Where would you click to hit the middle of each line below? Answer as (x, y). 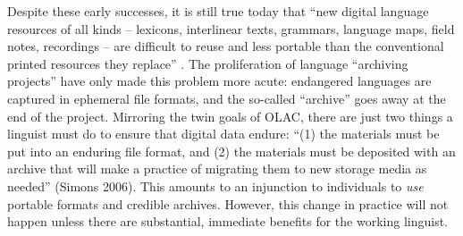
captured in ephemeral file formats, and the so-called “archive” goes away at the (227, 98)
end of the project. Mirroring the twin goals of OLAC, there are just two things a (230, 116)
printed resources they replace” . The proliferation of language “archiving (208, 63)
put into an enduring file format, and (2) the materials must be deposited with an (231, 151)
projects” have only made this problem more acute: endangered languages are (219, 81)
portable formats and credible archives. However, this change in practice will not (228, 203)
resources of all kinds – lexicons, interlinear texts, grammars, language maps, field (231, 28)
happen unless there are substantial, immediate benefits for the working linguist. (227, 221)
